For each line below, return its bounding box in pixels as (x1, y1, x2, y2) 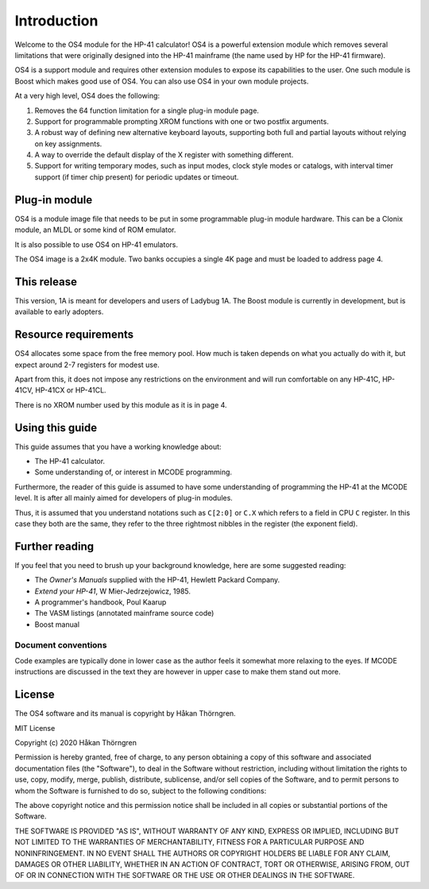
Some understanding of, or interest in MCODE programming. (34, 467, 233, 477)
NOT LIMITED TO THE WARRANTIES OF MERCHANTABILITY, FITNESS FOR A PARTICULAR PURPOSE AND (14, 837, 365, 847)
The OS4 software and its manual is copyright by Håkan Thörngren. (14, 709, 236, 718)
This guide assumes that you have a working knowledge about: (14, 442, 222, 451)
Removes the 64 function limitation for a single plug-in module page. (34, 106, 260, 115)
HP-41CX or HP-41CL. (34, 385, 106, 395)
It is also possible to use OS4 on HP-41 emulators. (14, 239, 179, 249)
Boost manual (34, 620, 79, 629)
